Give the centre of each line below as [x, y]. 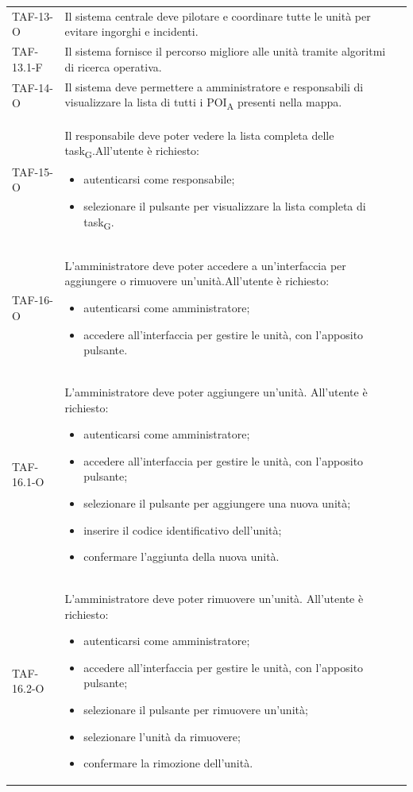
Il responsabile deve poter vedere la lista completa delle [199, 135]
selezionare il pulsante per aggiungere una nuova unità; [217, 503]
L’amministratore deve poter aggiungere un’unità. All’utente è [216, 392]
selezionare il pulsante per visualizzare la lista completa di [225, 205]
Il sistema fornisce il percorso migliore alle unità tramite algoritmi [225, 51]
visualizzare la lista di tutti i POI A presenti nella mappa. [203, 103]
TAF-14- [33, 87]
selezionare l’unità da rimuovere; [162, 736]
